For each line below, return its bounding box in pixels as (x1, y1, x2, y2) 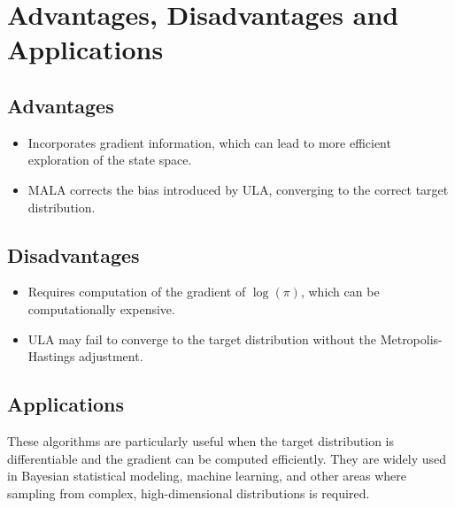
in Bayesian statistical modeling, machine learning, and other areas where (7, 466, 406, 485)
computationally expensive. (27, 299, 175, 318)
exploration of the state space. (27, 150, 192, 169)
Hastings (27, 347, 75, 366)
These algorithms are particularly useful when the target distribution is (7, 431, 394, 450)
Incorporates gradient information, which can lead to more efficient (27, 133, 391, 151)
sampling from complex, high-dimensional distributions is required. (7, 483, 370, 502)
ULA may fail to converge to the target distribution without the (27, 329, 376, 348)
